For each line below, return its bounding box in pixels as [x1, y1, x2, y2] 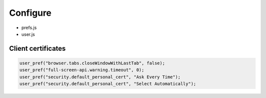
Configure [9, 7, 52, 18]
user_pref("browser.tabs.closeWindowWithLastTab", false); [19, 60, 165, 66]
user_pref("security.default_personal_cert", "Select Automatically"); [19, 81, 197, 87]
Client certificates [9, 44, 66, 53]
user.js [21, 31, 35, 37]
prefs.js [21, 25, 37, 31]
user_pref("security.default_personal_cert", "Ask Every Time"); [19, 74, 181, 80]
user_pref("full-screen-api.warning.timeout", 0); [19, 67, 145, 73]
